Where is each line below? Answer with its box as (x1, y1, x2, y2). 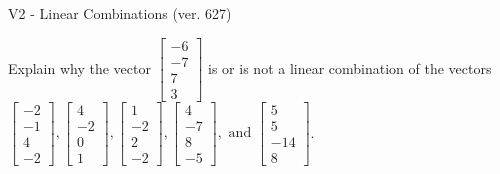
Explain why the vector (8, 57, 151, 78)
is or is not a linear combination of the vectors (208, 57, 492, 78)
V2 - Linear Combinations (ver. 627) (8, 3, 232, 23)
